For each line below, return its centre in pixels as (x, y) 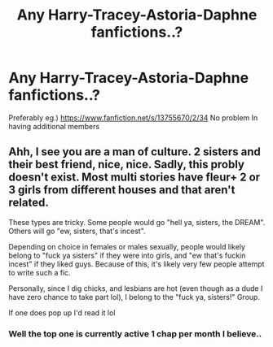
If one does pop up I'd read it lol (62, 312)
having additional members (54, 126)
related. (29, 203)
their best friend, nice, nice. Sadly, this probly (126, 165)
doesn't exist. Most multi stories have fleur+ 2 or (134, 178)
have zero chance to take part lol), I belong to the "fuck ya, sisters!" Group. (134, 297)
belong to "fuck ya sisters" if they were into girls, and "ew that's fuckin (127, 255)
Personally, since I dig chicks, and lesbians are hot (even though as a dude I (136, 288)
